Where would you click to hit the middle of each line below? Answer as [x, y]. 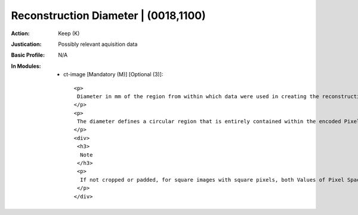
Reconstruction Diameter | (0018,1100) [108, 15]
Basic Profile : [28, 55]
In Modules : [26, 66]
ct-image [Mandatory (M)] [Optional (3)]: [113, 74]
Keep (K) [69, 33]
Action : [20, 33]
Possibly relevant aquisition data [98, 44]
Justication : [26, 44]
